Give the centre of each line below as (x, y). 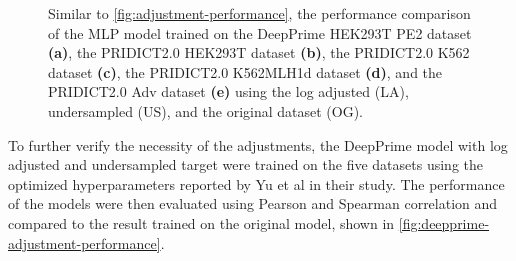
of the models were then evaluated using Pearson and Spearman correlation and (253, 203)
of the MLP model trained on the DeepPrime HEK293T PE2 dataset (260, 32)
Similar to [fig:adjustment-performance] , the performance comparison (259, 13)
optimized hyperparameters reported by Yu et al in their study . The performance (256, 183)
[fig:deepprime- (444, 222)
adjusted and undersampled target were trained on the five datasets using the (245, 164)
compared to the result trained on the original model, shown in (201, 222)
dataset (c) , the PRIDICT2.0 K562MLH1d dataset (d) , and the (245, 71)
